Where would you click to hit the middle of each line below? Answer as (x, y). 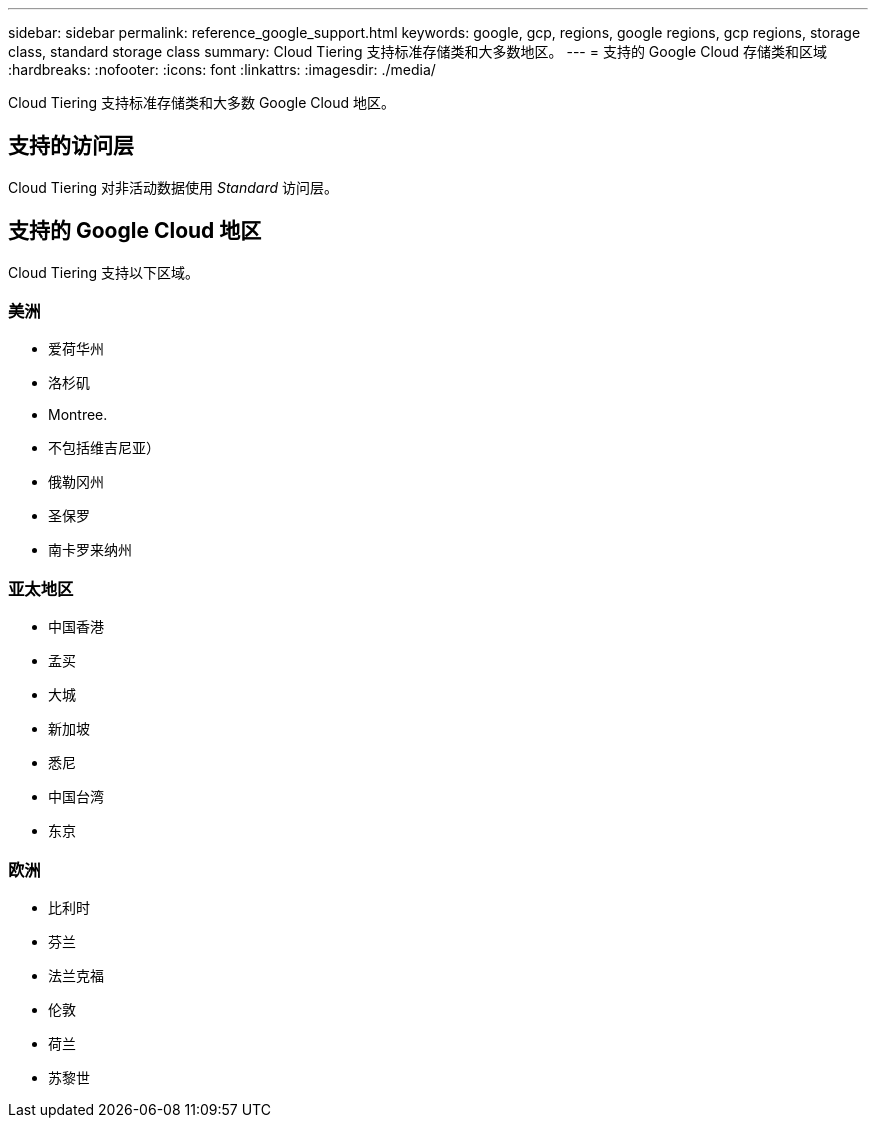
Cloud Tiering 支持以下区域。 (103, 272)
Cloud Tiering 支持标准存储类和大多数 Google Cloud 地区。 (202, 102)
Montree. (78, 415)
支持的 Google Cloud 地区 (135, 231)
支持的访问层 (71, 146)
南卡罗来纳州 (90, 550)
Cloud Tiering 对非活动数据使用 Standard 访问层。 (173, 187)
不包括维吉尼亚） (104, 448)
